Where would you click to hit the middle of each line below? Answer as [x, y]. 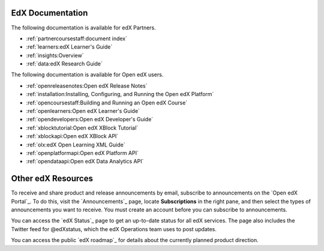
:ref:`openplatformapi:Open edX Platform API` [82, 153]
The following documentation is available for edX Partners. [83, 28]
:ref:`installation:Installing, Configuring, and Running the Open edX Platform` [120, 94]
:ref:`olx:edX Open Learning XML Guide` [76, 145]
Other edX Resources [52, 179]
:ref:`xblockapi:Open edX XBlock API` [72, 136]
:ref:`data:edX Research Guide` [64, 64]
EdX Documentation [49, 13]
